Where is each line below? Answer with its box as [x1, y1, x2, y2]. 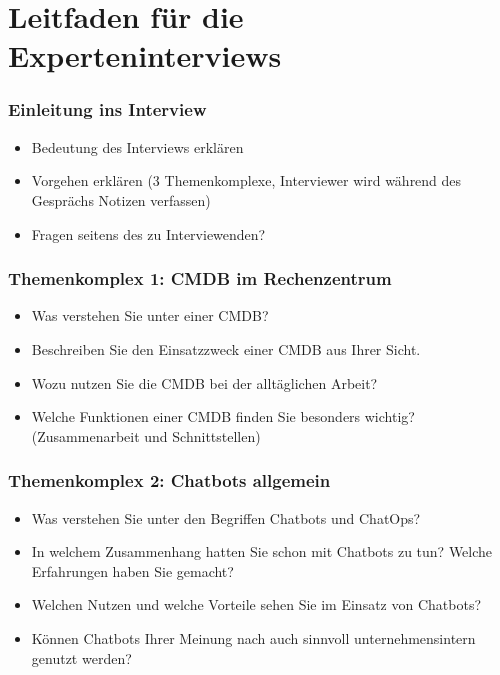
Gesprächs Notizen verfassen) [31, 189, 211, 210]
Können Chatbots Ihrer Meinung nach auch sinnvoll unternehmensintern [31, 627, 476, 648]
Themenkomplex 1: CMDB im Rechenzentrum [8, 266, 392, 291]
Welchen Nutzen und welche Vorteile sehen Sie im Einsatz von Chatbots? [31, 594, 482, 615]
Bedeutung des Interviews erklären [31, 136, 244, 157]
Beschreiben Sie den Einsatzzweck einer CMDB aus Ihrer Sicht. [31, 338, 421, 359]
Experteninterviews [8, 35, 282, 76]
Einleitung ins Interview [8, 97, 207, 122]
